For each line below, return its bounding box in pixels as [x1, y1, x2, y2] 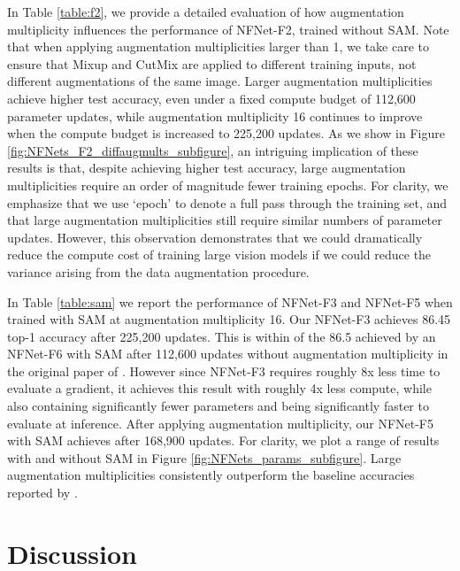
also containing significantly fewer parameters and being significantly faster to [7, 397, 429, 415]
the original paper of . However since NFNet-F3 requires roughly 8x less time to [7, 361, 441, 380]
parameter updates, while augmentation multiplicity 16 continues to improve [7, 106, 423, 125]
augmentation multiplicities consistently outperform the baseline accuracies [7, 466, 415, 484]
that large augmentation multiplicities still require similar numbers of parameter [7, 211, 442, 229]
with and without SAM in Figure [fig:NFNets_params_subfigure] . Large [7, 448, 402, 467]
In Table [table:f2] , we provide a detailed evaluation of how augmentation [7, 3, 404, 20]
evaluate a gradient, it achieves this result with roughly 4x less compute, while [7, 379, 432, 397]
